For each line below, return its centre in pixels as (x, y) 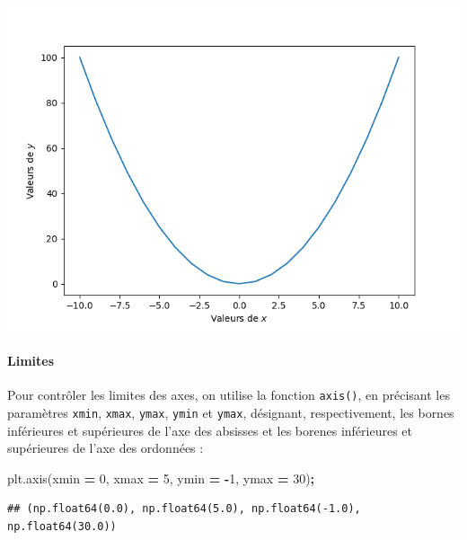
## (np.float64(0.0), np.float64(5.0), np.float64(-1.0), (184, 509)
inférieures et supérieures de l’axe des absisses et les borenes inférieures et (210, 430)
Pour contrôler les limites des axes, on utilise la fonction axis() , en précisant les (229, 395)
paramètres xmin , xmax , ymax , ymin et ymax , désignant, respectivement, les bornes (231, 413)
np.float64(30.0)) (62, 527)
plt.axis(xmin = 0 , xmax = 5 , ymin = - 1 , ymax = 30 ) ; (161, 478)
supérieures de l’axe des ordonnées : (106, 448)
